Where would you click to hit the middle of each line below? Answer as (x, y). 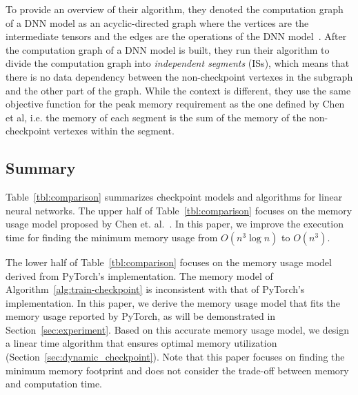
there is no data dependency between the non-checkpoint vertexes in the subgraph (179, 76)
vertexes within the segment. (114, 131)
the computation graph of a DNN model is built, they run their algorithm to (168, 49)
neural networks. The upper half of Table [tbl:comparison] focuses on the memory (179, 210)
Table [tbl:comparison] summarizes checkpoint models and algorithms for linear (174, 197)
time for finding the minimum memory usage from (112, 237)
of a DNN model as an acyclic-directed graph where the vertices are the (157, 22)
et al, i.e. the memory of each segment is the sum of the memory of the (156, 117)
